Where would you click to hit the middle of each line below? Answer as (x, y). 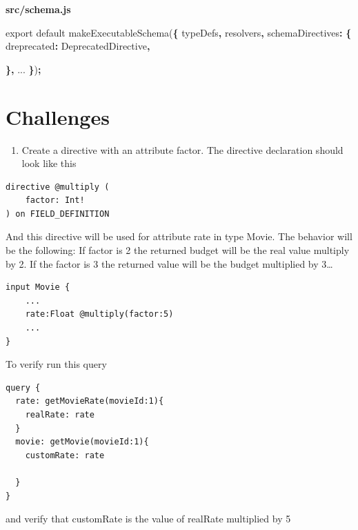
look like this (49, 163)
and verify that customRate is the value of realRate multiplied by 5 (148, 519)
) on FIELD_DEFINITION (58, 214)
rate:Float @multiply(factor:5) (99, 314)
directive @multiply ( (58, 187)
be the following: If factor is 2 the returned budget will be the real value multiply (178, 250)
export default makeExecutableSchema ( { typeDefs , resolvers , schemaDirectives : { (179, 32)
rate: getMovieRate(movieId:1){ (90, 401)
